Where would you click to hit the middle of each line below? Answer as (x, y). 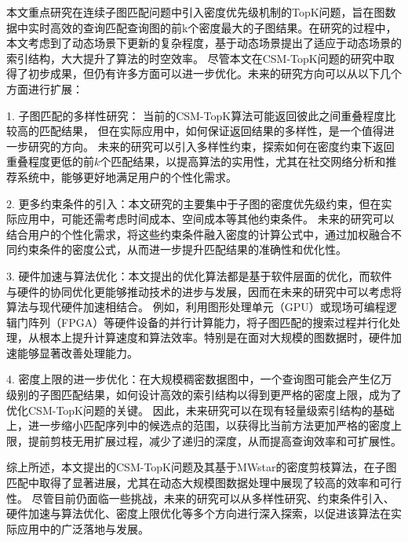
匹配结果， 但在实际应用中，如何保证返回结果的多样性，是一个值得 (211, 131)
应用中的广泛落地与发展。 (83, 528)
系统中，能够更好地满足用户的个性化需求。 (127, 176)
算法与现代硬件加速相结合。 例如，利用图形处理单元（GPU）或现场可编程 (196, 307)
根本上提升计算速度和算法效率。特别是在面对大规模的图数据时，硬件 (215, 337)
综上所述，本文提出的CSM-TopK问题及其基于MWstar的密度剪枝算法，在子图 (202, 467)
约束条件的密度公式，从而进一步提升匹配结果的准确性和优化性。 (182, 249)
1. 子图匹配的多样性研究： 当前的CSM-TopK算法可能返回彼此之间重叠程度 (196, 115)
